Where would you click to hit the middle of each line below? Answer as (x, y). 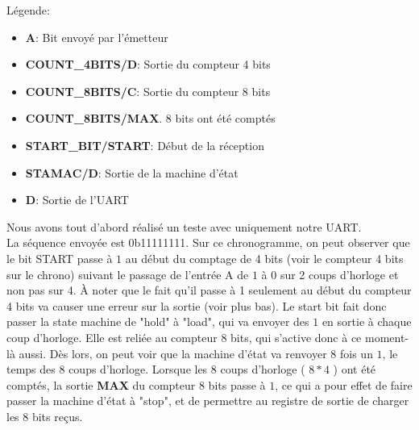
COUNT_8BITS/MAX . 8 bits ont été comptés (150, 118)
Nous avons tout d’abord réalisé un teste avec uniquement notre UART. (184, 226)
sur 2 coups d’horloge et (339, 274)
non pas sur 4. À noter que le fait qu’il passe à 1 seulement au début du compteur (209, 290)
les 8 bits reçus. (45, 416)
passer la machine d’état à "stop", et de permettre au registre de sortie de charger (208, 401)
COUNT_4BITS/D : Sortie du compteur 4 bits (148, 64)
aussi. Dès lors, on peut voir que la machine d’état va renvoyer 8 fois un (196, 353)
